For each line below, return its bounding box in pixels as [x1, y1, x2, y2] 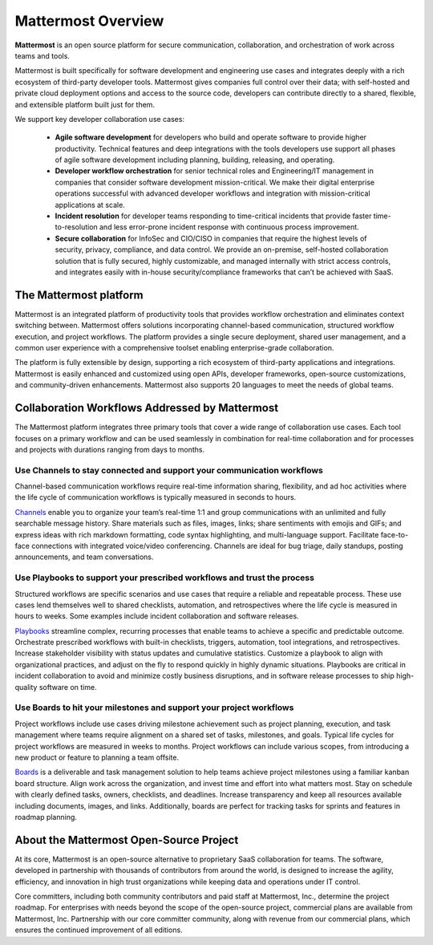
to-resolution [55, 222, 98, 232]
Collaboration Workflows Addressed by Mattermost [14, 401, 279, 415]
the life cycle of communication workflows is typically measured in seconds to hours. [14, 493, 297, 502]
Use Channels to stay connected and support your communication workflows [14, 464, 324, 476]
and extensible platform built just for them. [14, 99, 156, 109]
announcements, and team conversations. [14, 552, 154, 562]
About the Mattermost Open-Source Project [14, 833, 239, 846]
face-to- [380, 529, 409, 539]
